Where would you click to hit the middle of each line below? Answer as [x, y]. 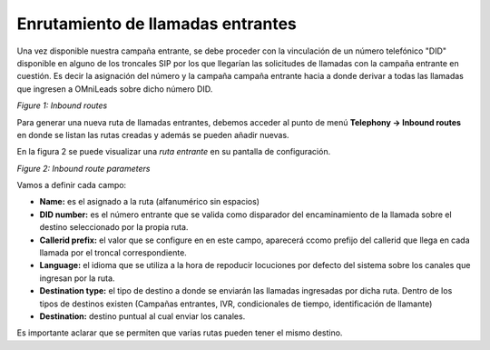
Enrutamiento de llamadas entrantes [157, 24]
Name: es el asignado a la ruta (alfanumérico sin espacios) [150, 202]
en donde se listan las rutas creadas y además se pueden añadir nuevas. [153, 135]
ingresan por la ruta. [77, 278]
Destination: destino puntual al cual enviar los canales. [142, 316]
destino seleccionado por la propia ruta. [114, 227]
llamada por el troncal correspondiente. [113, 253]
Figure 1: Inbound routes [62, 105]
